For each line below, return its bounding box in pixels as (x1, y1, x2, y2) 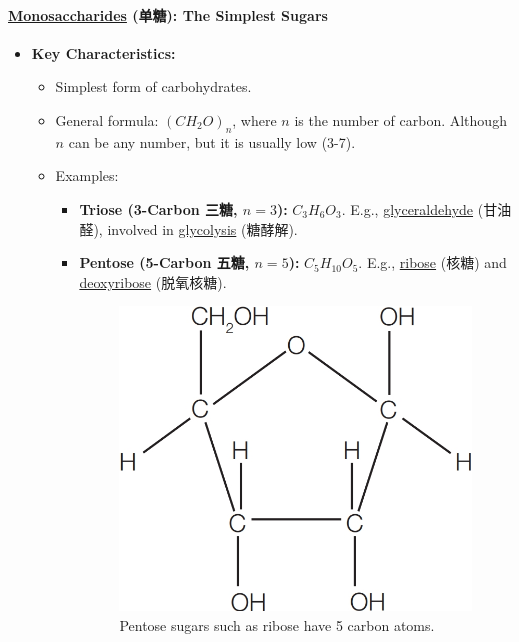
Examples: (55, 165, 119, 186)
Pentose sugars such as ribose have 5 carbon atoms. (119, 614, 435, 635)
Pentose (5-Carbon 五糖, (79, 252, 250, 273)
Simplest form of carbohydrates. (55, 76, 252, 97)
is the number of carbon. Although (294, 109, 507, 130)
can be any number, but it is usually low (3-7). (68, 131, 356, 152)
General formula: (55, 109, 159, 130)
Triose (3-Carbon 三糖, (79, 198, 238, 219)
